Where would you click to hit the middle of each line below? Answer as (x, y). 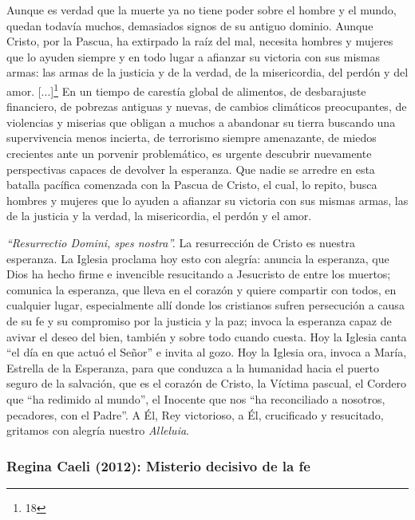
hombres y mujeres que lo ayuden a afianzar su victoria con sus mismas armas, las (207, 200)
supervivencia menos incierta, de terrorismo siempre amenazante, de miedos (192, 138)
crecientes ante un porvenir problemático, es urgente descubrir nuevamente (189, 153)
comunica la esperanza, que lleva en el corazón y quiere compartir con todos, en (202, 289)
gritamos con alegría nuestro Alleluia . (98, 430)
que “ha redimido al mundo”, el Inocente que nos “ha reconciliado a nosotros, (196, 398)
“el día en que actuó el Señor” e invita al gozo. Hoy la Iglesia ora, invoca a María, (207, 352)
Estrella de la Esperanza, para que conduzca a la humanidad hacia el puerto (193, 367)
